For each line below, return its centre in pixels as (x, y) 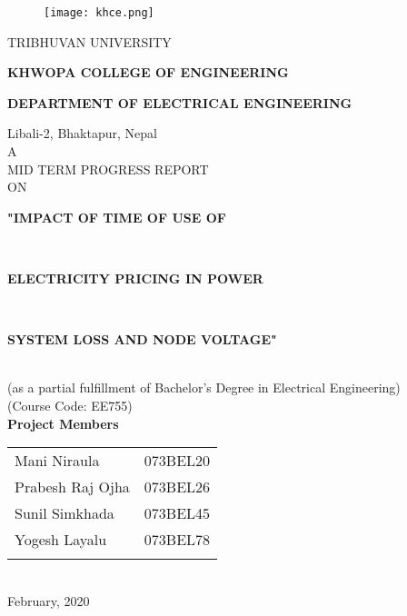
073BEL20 (177, 461)
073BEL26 (177, 487)
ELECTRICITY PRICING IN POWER (135, 278)
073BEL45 (177, 513)
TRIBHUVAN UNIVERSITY (89, 41)
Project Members (63, 423)
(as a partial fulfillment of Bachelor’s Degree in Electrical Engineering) (204, 387)
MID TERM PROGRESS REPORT (108, 169)
